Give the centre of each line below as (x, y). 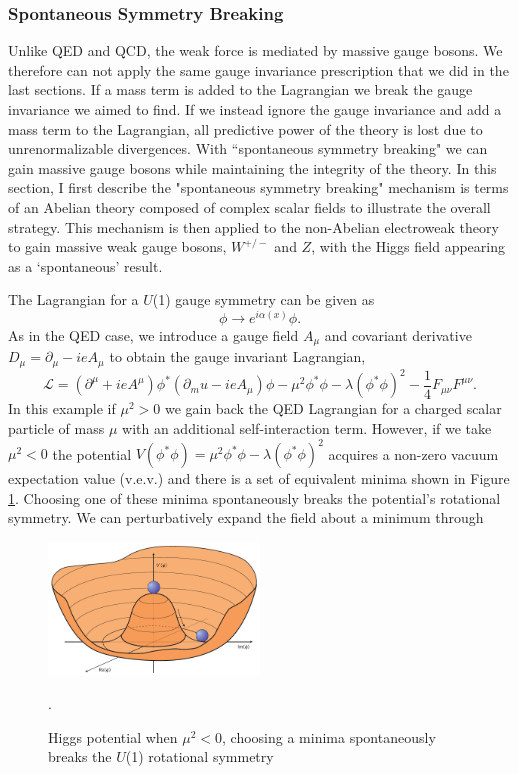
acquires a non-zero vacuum (413, 453)
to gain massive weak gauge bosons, (117, 246)
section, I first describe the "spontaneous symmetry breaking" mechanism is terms (258, 187)
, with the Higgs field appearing (408, 246)
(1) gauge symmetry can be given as (263, 299)
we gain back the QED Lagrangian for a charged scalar (333, 408)
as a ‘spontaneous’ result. (85, 265)
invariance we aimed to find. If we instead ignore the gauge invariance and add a (255, 109)
